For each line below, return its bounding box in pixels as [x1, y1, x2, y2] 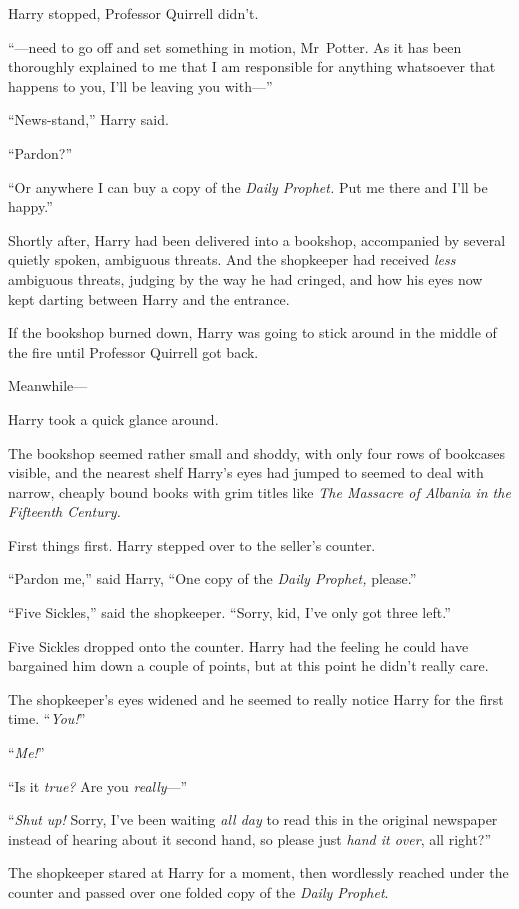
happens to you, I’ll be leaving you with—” [8, 75, 273, 96]
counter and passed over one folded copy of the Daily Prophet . [8, 882, 389, 902]
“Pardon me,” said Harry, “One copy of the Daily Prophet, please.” [8, 568, 417, 589]
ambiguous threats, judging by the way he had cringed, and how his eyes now [8, 268, 483, 289]
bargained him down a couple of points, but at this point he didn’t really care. [8, 655, 489, 676]
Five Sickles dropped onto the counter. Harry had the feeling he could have [8, 635, 469, 656]
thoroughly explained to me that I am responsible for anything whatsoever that [8, 56, 496, 77]
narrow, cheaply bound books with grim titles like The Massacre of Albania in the [8, 481, 511, 502]
